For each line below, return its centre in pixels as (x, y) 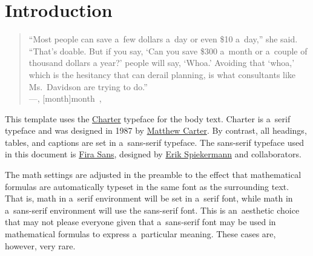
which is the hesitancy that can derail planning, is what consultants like (162, 74)
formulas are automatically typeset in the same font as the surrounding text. (147, 186)
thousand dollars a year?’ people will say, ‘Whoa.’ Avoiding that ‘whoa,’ (162, 63)
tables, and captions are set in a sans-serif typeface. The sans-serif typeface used (154, 142)
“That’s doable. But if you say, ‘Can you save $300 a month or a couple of (168, 51)
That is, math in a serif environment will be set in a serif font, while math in (149, 198)
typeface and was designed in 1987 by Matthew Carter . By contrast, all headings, (156, 130)
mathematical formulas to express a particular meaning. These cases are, (140, 234)
